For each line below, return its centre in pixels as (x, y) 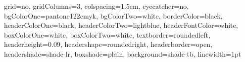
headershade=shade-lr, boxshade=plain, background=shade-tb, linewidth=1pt (123, 53)
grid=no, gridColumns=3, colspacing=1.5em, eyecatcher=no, (97, 6)
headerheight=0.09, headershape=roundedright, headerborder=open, (108, 44)
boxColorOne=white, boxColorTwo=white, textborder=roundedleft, (107, 34)
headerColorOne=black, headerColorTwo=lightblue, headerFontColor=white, (121, 25)
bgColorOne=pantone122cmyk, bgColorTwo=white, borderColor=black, (113, 15)
